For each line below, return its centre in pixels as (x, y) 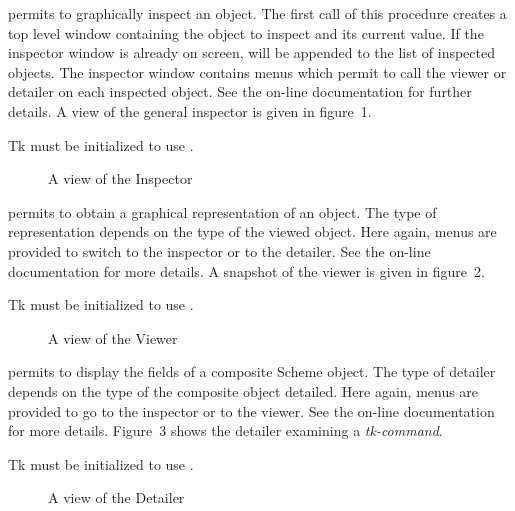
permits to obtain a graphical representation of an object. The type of (222, 211)
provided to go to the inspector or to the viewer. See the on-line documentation (251, 410)
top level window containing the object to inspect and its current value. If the (246, 32)
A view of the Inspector (120, 178)
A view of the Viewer (113, 337)
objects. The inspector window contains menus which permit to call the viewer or (257, 71)
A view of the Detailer (116, 497)
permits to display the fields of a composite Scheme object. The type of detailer (252, 371)
